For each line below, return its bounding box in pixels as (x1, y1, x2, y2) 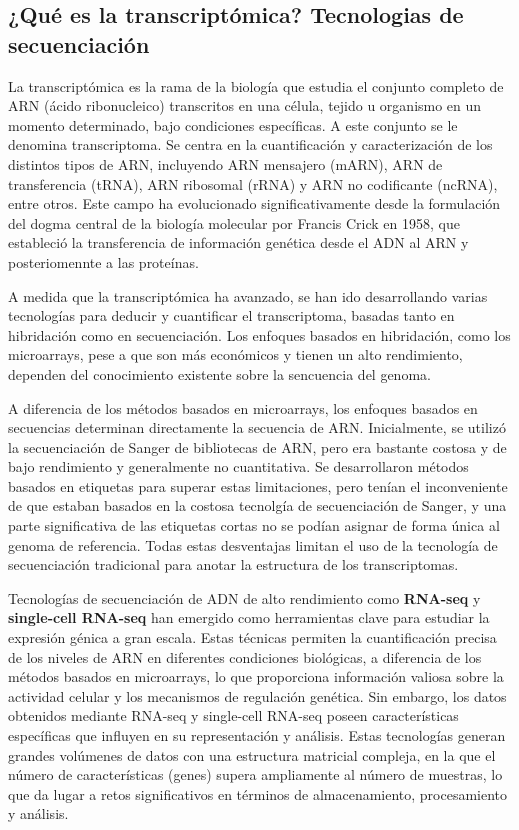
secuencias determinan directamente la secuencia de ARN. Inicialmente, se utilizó (8, 417, 506, 438)
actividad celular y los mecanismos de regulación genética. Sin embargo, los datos (8, 685, 507, 706)
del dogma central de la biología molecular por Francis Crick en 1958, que (8, 212, 460, 233)
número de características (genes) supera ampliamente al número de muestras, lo (8, 764, 503, 785)
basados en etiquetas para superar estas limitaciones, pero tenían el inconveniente (8, 475, 508, 496)
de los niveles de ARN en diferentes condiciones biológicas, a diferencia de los (8, 646, 482, 667)
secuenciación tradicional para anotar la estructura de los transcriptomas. (8, 554, 459, 575)
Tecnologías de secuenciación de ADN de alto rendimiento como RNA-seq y (8, 587, 481, 608)
